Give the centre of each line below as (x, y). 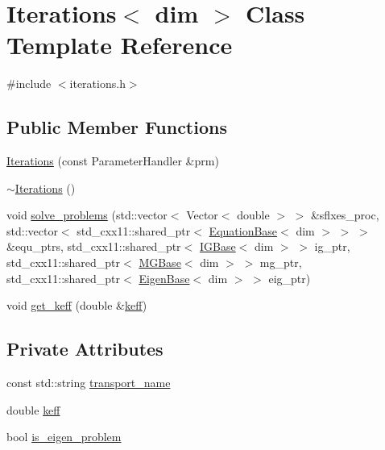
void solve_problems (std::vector (87, 215)
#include (29, 83)
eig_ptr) (290, 278)
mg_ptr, (281, 262)
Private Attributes (85, 349)
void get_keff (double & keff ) (77, 305)
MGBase (160, 262)
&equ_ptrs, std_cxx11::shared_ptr (94, 246)
